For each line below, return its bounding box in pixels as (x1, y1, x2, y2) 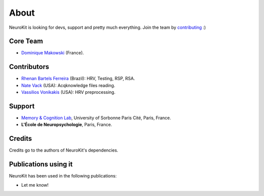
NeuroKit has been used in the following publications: (9, 173, 117, 179)
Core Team (9, 37, 44, 45)
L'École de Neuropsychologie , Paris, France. (21, 122, 112, 128)
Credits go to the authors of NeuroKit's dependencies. (9, 147, 118, 153)
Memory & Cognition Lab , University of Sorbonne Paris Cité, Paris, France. (21, 115, 171, 121)
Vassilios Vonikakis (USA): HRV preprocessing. (21, 89, 116, 95)
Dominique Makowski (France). (21, 50, 84, 56)
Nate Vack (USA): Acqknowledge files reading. (21, 82, 115, 88)
